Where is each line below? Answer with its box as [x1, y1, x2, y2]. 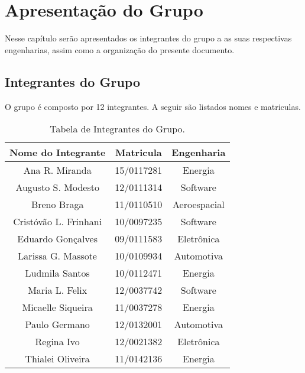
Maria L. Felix [28, 283, 87, 297]
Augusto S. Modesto [15, 180, 99, 194]
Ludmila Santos [25, 266, 90, 280]
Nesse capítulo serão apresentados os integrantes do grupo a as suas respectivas [5, 32, 292, 44]
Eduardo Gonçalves [17, 232, 98, 246]
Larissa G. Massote [18, 249, 97, 263]
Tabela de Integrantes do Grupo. [50, 122, 186, 136]
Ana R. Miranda [23, 163, 92, 177]
